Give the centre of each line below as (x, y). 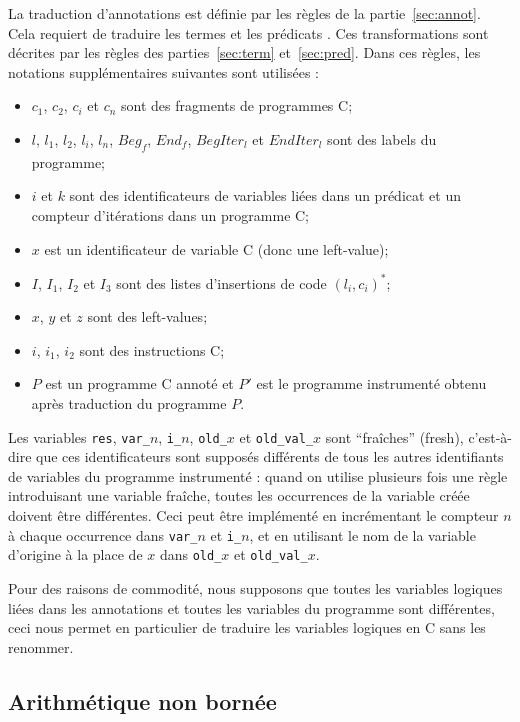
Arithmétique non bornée (142, 700)
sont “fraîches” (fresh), (394, 436)
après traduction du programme (129, 403)
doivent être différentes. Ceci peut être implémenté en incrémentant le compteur (253, 515)
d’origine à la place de (75, 554)
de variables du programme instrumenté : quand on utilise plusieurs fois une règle (258, 475)
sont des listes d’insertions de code (221, 282)
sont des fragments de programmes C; (237, 105)
